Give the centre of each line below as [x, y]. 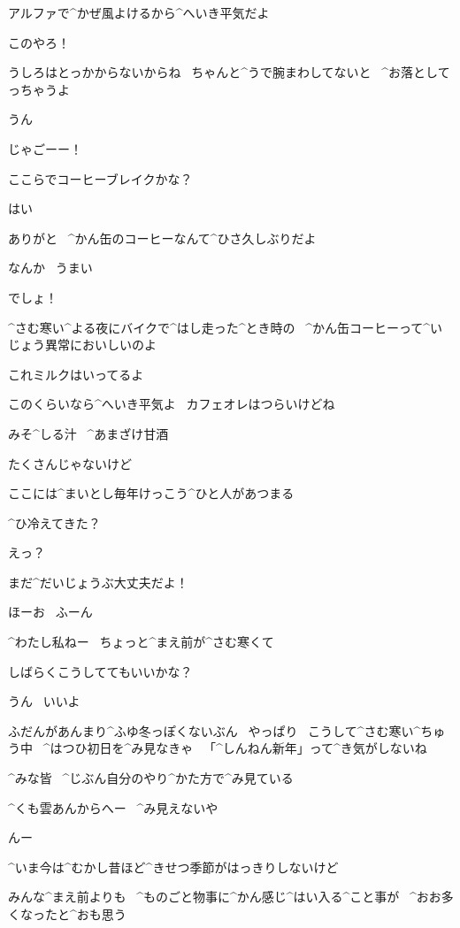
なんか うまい [50, 268]
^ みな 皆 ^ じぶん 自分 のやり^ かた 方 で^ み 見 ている [151, 778]
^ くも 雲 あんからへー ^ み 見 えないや [113, 807]
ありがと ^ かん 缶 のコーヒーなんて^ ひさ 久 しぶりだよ [162, 238]
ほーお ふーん [50, 612]
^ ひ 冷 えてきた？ [54, 522]
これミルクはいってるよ [76, 374]
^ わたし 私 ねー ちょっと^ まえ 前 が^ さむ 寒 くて [141, 642]
